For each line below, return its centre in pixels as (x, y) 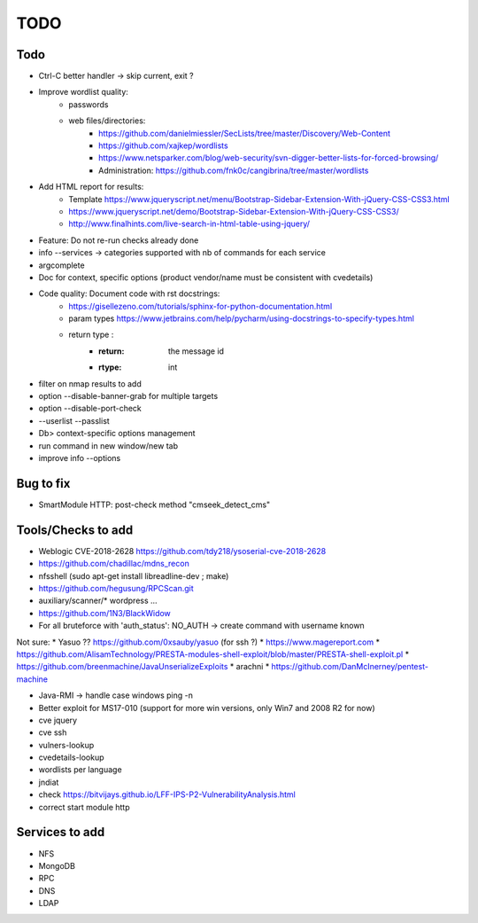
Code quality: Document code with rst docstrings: (129, 293)
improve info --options (80, 458)
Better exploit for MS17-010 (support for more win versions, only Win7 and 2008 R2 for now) (207, 708)
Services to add (61, 832)
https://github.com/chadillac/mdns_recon (114, 564)
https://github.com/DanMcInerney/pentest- (350, 667)
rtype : (110, 367)
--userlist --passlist (74, 420)
